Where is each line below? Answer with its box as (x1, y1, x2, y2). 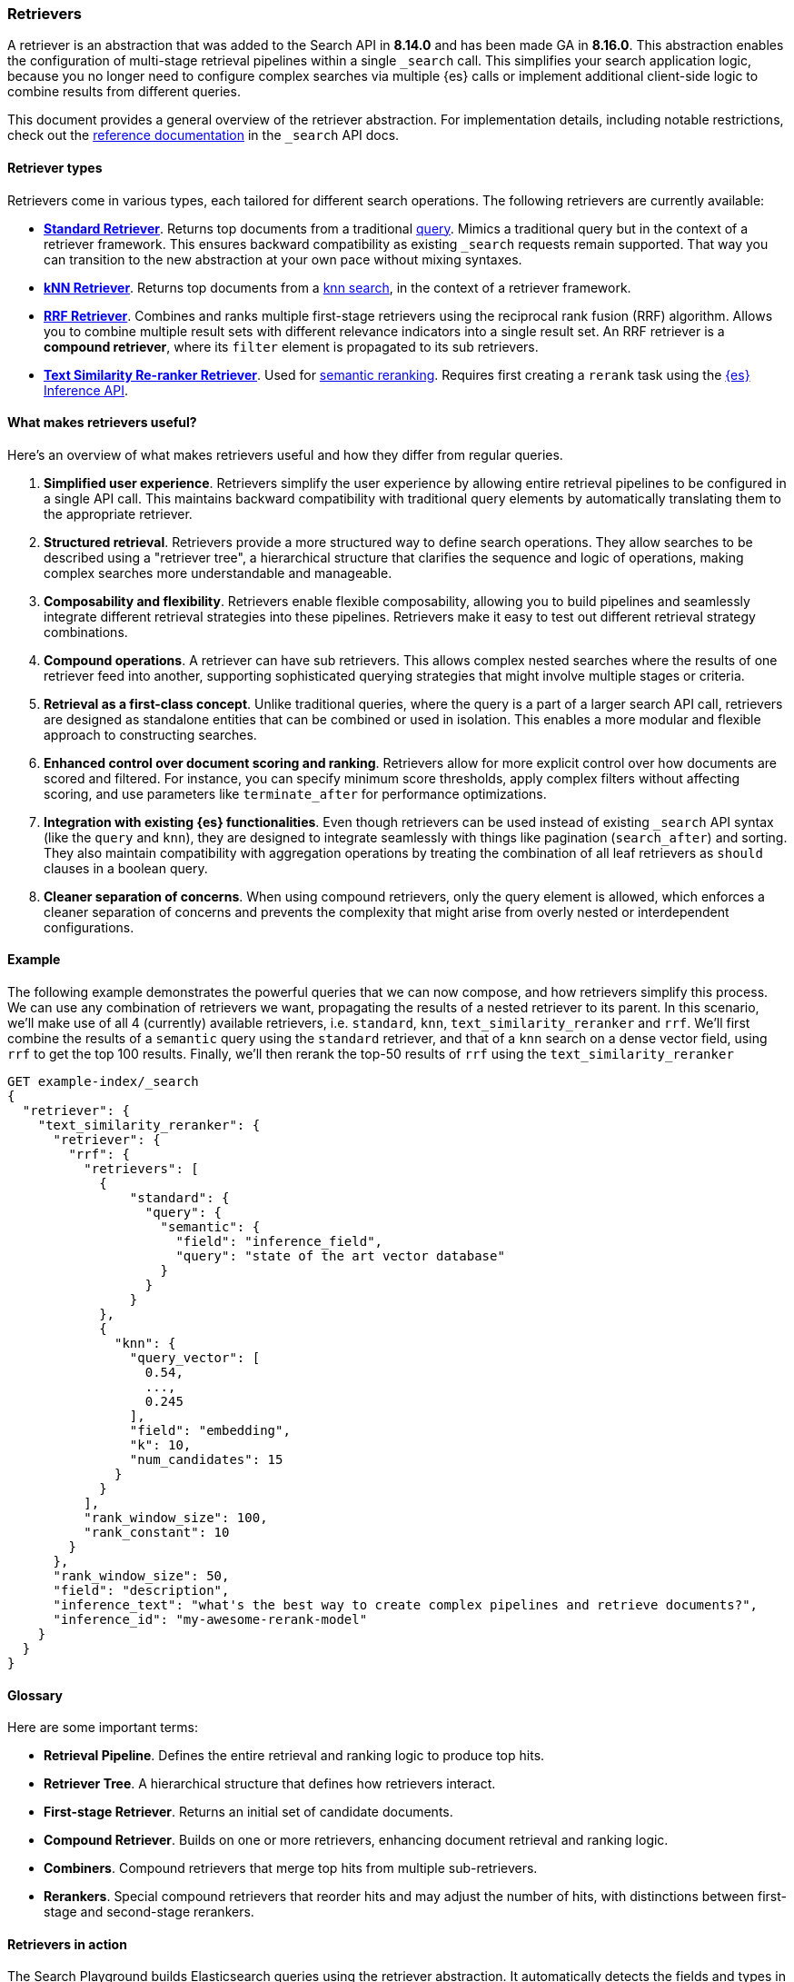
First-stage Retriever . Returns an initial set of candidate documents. (44, 1804, 453, 1820)
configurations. (44, 919, 134, 935)
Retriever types (7, 159, 103, 175)
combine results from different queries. (7, 84, 241, 100)
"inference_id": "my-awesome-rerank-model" (53, 1612, 368, 1628)
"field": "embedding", (129, 1423, 291, 1439)
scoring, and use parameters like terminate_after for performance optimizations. (44, 785, 547, 802)
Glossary (7, 1687, 64, 1703)
